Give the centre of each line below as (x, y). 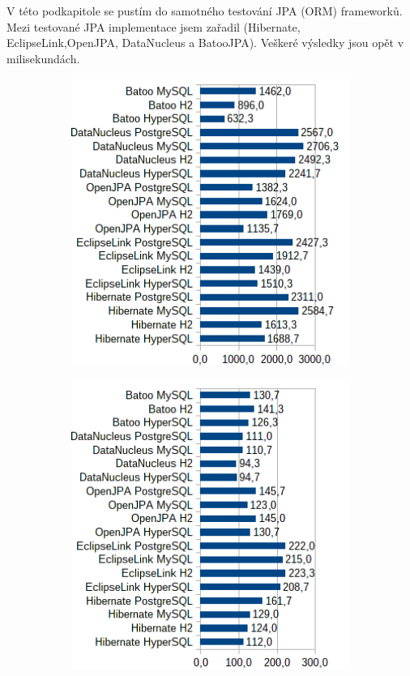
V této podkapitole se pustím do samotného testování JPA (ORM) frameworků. (205, 11)
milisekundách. (43, 58)
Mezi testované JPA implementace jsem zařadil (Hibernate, (154, 26)
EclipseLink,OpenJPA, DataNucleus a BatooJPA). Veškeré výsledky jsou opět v (205, 43)
